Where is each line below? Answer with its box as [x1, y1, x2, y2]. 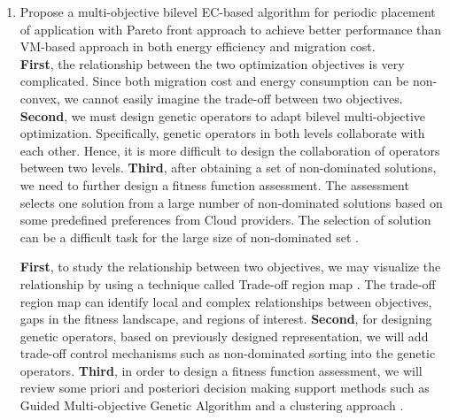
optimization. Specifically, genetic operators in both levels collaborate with [19, 124, 425, 142]
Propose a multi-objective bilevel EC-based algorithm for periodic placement [19, 3, 436, 20]
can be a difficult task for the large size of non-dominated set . [19, 227, 359, 246]
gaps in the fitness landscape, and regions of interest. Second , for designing [19, 309, 432, 328]
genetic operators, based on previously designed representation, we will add [19, 326, 429, 345]
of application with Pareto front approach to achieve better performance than [19, 19, 442, 38]
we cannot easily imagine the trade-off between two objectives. [64, 88, 403, 107]
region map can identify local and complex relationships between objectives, [19, 292, 432, 310]
